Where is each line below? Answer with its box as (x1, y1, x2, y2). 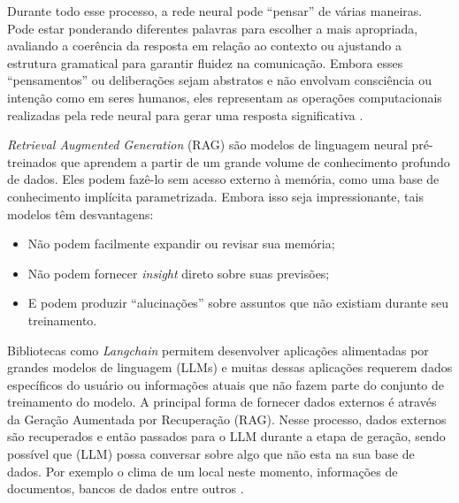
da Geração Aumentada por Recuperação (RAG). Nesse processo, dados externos (7, 409, 447, 428)
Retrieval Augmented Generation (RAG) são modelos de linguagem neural (7, 135, 408, 154)
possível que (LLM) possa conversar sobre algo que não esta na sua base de (7, 445, 415, 463)
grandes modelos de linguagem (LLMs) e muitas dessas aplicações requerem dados (7, 358, 453, 377)
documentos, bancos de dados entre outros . (7, 479, 244, 498)
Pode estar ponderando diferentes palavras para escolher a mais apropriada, (7, 19, 418, 37)
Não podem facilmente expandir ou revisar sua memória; (27, 234, 335, 253)
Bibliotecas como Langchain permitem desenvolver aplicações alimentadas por (7, 340, 429, 359)
